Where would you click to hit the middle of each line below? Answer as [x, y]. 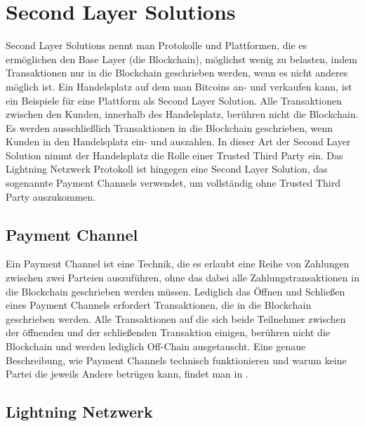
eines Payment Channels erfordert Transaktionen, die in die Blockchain [159, 305]
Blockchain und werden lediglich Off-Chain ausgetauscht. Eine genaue [156, 346]
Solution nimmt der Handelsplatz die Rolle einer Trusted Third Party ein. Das [174, 155]
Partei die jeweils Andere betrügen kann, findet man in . [127, 374]
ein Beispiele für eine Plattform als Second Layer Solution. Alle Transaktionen [174, 100]
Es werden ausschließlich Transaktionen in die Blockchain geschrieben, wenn [169, 127]
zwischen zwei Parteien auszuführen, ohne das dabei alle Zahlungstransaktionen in [182, 278]
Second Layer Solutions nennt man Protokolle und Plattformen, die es [157, 45]
